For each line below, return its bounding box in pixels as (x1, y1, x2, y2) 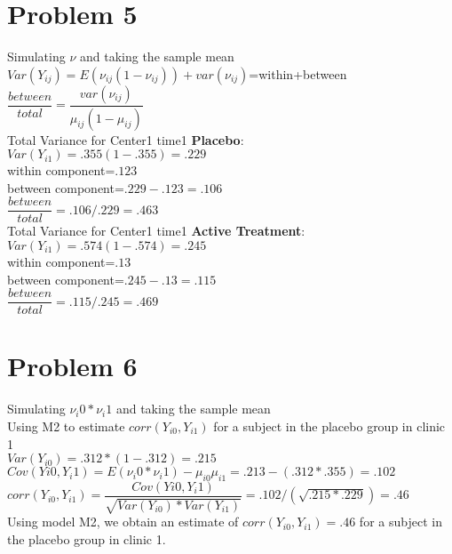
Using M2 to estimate (7, 417, 125, 435)
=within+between (249, 64, 347, 83)
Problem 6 (7, 348, 138, 384)
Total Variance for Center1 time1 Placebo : (7, 130, 244, 149)
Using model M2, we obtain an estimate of (7, 512, 239, 531)
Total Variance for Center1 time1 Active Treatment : (7, 221, 305, 240)
